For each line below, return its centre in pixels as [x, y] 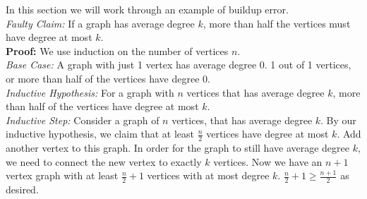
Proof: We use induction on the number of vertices [117, 50]
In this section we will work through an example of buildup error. [147, 9]
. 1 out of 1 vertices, [308, 65]
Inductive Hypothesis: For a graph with [90, 92]
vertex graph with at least [62, 175]
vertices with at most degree [208, 175]
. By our [338, 120]
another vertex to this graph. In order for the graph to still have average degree [178, 148]
